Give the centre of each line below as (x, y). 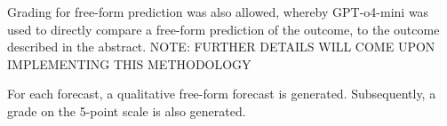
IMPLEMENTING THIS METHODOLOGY (129, 63)
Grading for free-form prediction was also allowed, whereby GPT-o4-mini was (218, 12)
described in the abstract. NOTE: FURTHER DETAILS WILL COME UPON (221, 47)
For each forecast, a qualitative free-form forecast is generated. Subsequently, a (222, 94)
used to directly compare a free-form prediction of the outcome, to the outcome (223, 29)
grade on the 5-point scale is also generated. (127, 110)
